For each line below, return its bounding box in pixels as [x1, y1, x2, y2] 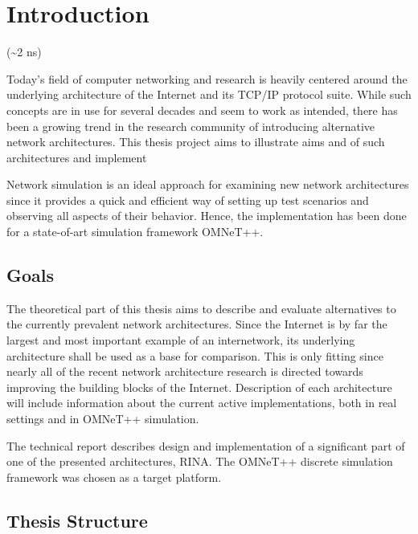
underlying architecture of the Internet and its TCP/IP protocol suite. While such [6, 86, 412, 103]
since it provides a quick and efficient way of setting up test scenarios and [6, 191, 369, 208]
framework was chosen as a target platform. [6, 468, 222, 485]
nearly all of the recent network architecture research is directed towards [6, 363, 363, 380]
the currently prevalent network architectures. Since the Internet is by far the [6, 316, 387, 332]
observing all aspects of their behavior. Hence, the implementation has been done [6, 207, 407, 224]
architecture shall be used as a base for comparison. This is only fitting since [6, 347, 383, 364]
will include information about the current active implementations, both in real [6, 394, 397, 411]
